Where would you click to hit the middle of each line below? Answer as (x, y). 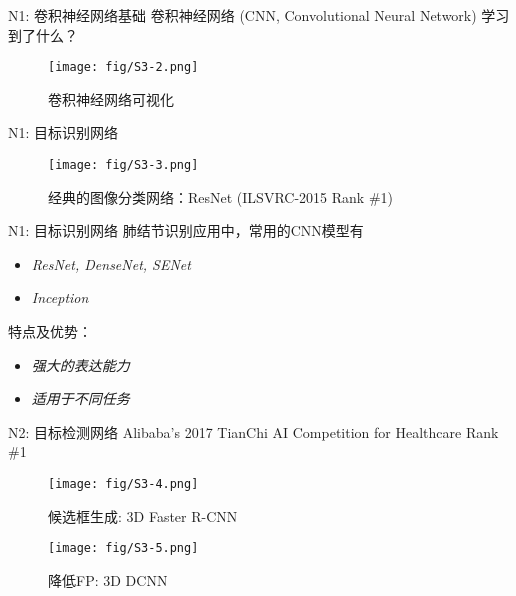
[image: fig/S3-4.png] (123, 484)
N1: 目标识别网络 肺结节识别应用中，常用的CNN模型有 (186, 230)
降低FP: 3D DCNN (108, 579)
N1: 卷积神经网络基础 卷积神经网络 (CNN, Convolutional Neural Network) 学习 (259, 15)
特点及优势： (50, 331)
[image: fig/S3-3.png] (123, 165)
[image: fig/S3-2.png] (123, 67)
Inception (60, 297)
